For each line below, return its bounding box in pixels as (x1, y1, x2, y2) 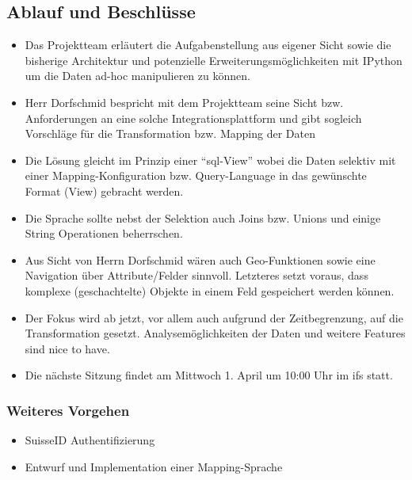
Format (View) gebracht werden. (25, 182, 184, 199)
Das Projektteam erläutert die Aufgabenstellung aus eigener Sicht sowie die (25, 36, 391, 53)
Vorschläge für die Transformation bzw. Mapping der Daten (25, 125, 315, 142)
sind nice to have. (25, 340, 110, 356)
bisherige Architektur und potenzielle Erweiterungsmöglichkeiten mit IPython (25, 51, 402, 68)
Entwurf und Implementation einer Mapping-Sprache (25, 458, 283, 474)
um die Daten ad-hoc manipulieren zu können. (25, 67, 250, 84)
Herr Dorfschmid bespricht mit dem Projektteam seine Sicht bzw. (25, 93, 344, 110)
